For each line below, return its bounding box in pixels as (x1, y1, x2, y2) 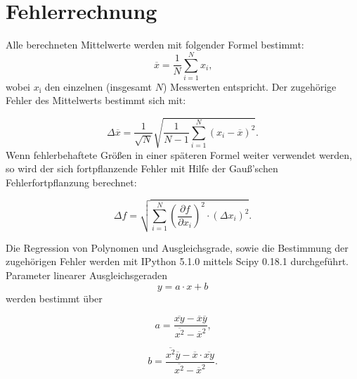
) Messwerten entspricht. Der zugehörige (162, 79, 337, 94)
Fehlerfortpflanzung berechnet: (6, 174, 137, 189)
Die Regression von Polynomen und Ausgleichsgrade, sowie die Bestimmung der (6, 240, 349, 255)
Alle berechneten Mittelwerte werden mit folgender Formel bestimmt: (6, 37, 304, 52)
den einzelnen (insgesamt (44, 79, 152, 94)
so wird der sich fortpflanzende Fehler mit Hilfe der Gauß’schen (6, 161, 278, 176)
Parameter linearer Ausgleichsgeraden (6, 268, 167, 283)
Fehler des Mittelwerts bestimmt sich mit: (6, 93, 186, 108)
